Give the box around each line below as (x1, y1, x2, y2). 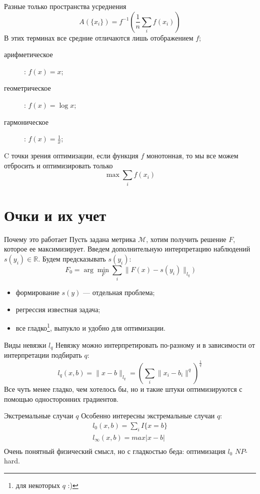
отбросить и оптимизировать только (4, 160, 113, 170)
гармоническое (4, 116, 48, 127)
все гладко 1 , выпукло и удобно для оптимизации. (15, 321, 165, 333)
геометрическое (4, 83, 51, 93)
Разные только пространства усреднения (4, 1, 126, 11)
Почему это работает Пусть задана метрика (4, 233, 136, 244)
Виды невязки (4, 339, 46, 350)
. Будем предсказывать (38, 253, 106, 264)
